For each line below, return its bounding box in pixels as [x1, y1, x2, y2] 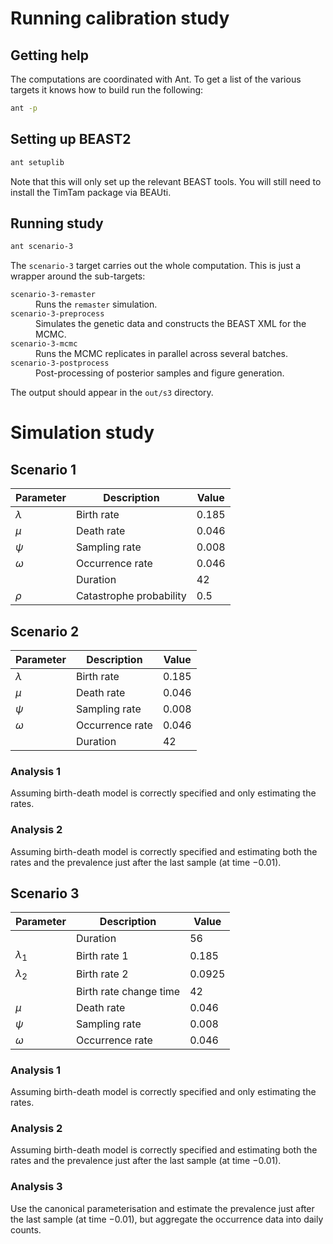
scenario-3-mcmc [10, 339, 78, 349]
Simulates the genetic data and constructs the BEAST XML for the [35, 318, 307, 330]
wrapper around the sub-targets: [10, 270, 146, 282]
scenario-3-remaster [10, 290, 97, 300]
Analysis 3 [10, 1180, 63, 1194]
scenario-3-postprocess [10, 358, 110, 369]
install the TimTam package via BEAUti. [10, 186, 172, 198]
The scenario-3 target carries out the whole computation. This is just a [10, 260, 302, 272]
